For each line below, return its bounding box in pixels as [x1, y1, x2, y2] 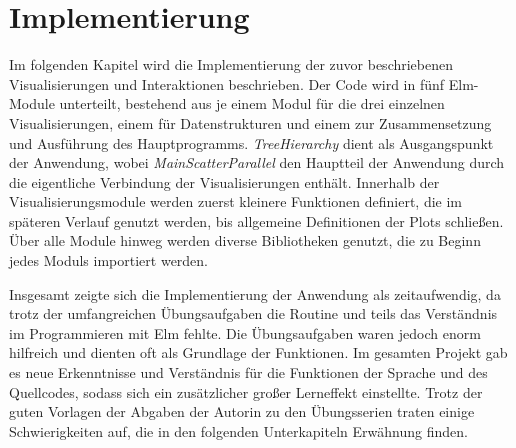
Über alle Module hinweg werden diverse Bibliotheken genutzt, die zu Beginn [9, 230, 481, 251]
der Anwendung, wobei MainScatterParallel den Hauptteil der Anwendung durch [9, 152, 505, 173]
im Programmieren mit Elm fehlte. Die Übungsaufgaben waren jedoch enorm [9, 322, 481, 343]
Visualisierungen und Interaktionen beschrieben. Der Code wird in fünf [9, 73, 445, 94]
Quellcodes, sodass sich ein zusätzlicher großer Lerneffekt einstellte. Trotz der [9, 381, 483, 402]
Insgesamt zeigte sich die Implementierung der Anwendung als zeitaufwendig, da [9, 283, 501, 304]
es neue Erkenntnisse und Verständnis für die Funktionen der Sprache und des [9, 362, 488, 383]
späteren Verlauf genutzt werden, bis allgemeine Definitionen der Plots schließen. [9, 210, 504, 231]
